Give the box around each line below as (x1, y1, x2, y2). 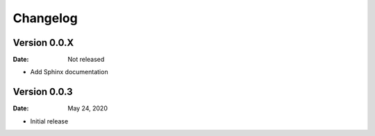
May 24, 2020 (67, 104, 108, 112)
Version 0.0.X (12, 37, 74, 49)
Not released (67, 56, 105, 64)
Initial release (30, 117, 69, 125)
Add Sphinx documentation (30, 68, 108, 76)
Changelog (12, 10, 78, 26)
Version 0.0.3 (12, 86, 73, 98)
